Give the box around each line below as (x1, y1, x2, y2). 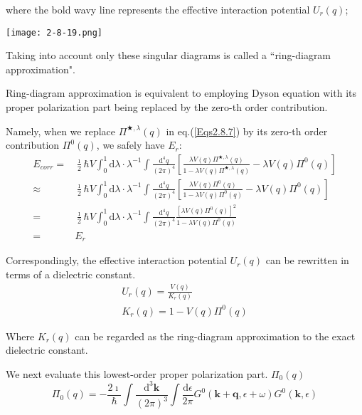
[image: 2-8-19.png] (6, 27, 103, 38)
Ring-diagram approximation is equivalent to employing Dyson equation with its (6, 85, 357, 100)
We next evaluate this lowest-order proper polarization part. (6, 366, 268, 381)
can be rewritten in (265, 253, 349, 268)
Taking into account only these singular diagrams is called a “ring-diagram (6, 48, 331, 63)
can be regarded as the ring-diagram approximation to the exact (75, 328, 356, 343)
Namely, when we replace (6, 123, 116, 138)
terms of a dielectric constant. (6, 266, 136, 281)
